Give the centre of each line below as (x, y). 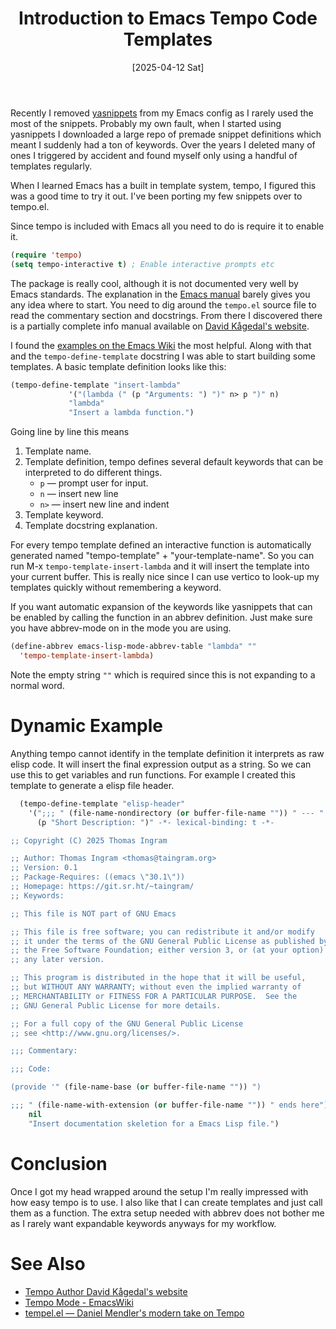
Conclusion (59, 1163)
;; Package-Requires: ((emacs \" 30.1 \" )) (98, 877)
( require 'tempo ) (46, 255)
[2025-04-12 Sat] (168, 67)
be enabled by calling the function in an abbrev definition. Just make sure (161, 618)
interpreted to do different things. (93, 473)
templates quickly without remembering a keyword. (116, 588)
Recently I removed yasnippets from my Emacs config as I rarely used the (162, 113)
